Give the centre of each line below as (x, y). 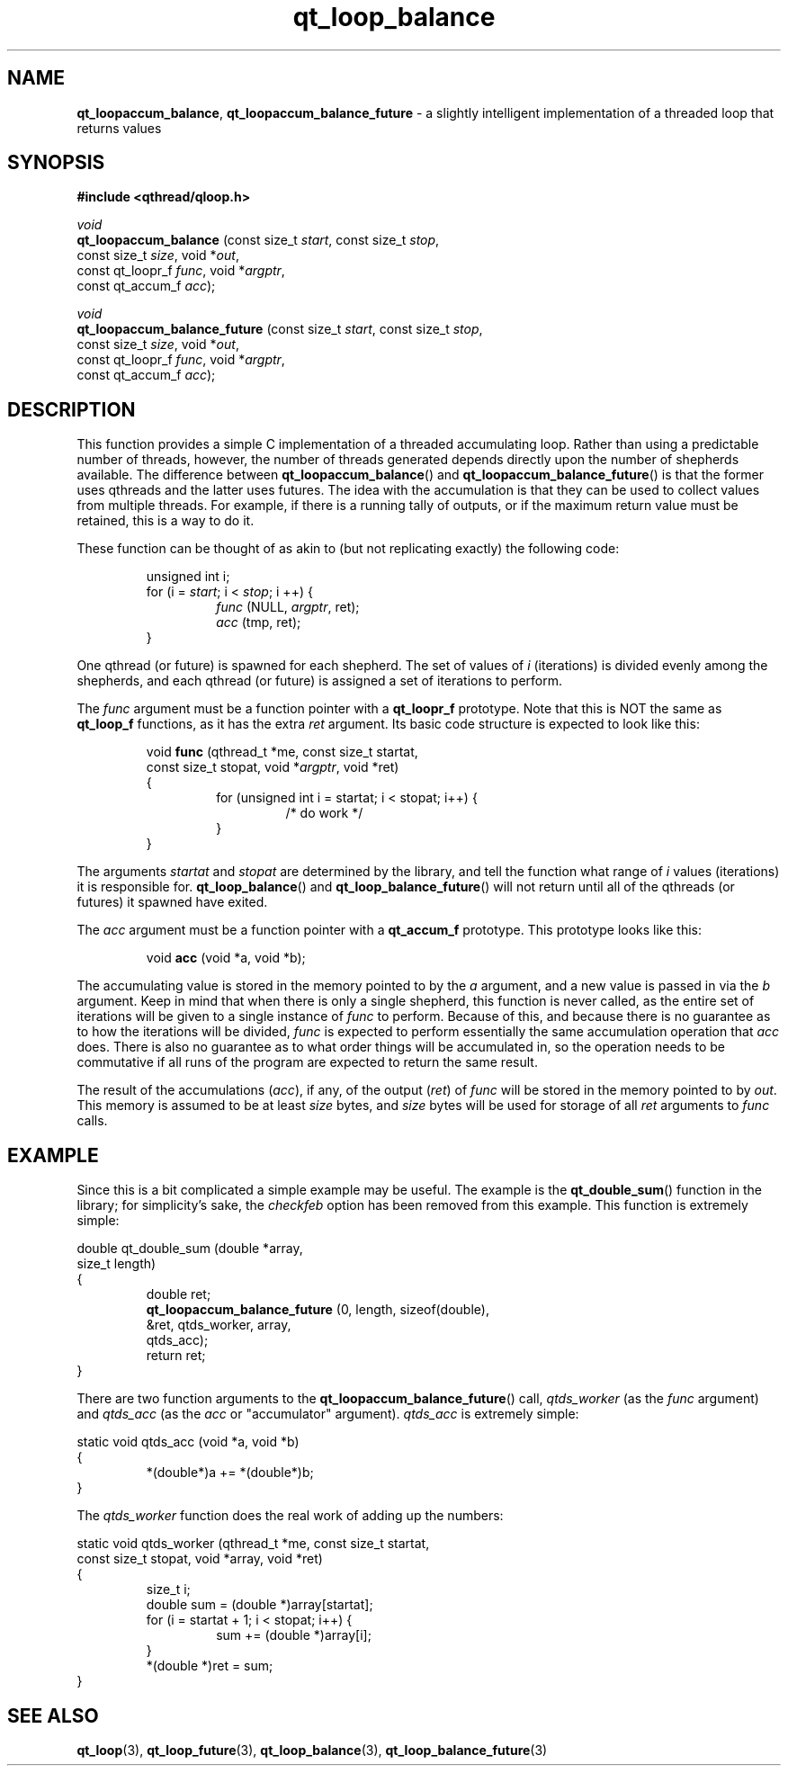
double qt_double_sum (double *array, (190, 1249)
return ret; (176, 1356)
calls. (92, 1121)
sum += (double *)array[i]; (294, 1635)
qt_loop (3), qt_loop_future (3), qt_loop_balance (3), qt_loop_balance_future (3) (312, 1750)
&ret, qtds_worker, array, (219, 1325)
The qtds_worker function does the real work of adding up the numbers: (290, 1516)
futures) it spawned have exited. (172, 902)
